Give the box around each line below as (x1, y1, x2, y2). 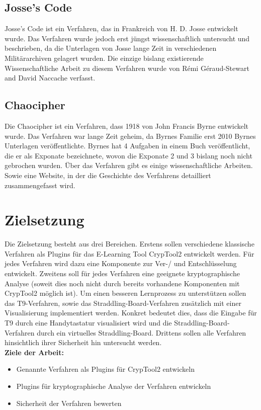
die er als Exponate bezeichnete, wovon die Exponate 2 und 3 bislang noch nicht (5, 150, 252, 160)
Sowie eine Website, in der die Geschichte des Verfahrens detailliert (5, 170, 211, 180)
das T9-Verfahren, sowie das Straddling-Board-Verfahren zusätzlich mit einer (5, 297, 241, 308)
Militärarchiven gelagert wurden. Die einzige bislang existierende (5, 52, 204, 63)
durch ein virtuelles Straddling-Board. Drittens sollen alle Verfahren (37, 327, 246, 338)
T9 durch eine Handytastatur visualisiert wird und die (5, 317, 172, 327)
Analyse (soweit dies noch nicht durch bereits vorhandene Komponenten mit (5, 278, 240, 288)
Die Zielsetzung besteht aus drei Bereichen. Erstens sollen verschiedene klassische (5, 238, 254, 249)
